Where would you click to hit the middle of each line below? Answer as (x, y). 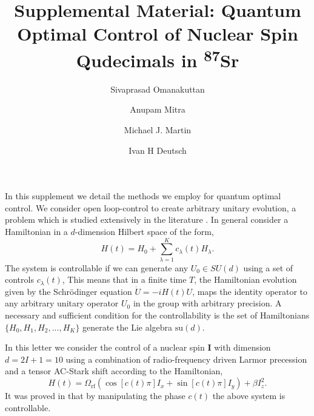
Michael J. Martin (158, 130)
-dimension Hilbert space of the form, (144, 231)
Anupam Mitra (158, 109)
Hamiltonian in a (36, 231)
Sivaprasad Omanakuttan (158, 89)
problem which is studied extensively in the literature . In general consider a (147, 220)
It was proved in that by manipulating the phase (95, 396)
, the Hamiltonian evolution (246, 279)
